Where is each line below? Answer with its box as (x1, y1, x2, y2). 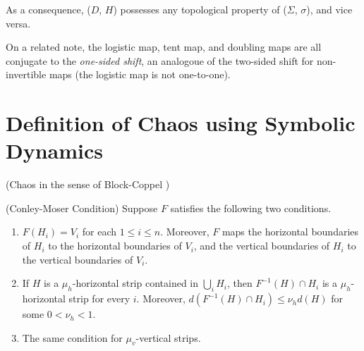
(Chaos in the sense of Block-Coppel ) (6, 177, 170, 192)
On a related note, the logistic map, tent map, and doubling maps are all (6, 39, 322, 54)
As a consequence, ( (6, 2, 91, 16)
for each (82, 224, 117, 239)
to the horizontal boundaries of (48, 238, 182, 253)
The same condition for (22, 330, 123, 345)
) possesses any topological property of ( (113, 2, 287, 16)
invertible (6, 67, 47, 82)
